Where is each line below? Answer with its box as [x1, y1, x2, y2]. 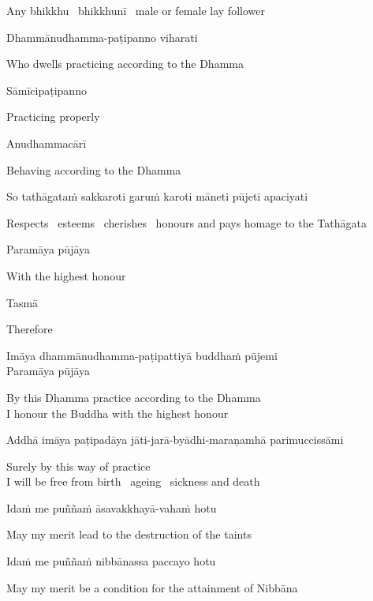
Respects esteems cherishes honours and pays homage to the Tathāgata [6, 214, 367, 231]
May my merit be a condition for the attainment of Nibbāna [6, 579, 298, 595]
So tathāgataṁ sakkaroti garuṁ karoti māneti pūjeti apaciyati [6, 188, 308, 205]
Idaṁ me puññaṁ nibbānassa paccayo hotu [6, 553, 216, 569]
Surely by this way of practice [6, 457, 151, 474]
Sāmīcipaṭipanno [6, 81, 87, 98]
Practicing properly [6, 108, 100, 125]
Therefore [6, 321, 53, 337]
